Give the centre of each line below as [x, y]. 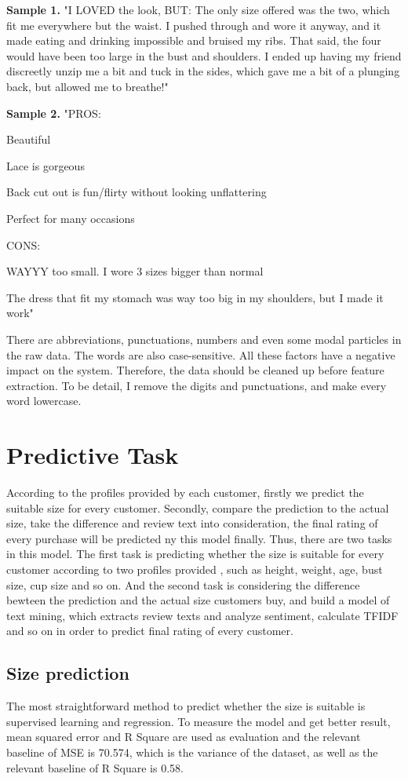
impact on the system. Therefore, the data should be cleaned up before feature [195, 370]
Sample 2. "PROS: [54, 113]
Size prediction [68, 673]
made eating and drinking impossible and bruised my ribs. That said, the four [194, 40]
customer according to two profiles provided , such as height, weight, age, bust [195, 569]
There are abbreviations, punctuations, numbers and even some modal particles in [204, 339]
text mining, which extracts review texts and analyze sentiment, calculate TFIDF [202, 615]
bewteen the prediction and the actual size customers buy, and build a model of [198, 600]
